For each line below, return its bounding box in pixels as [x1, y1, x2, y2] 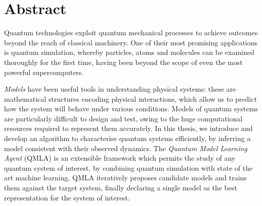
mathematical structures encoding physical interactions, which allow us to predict [4, 93, 257, 104]
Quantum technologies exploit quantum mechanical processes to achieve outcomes [4, 27, 258, 38]
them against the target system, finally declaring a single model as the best [4, 182, 237, 193]
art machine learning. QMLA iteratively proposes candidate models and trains [4, 172, 247, 183]
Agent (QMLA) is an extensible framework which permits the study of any [4, 153, 236, 163]
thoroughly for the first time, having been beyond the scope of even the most [4, 56, 243, 67]
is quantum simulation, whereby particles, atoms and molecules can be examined [4, 47, 254, 57]
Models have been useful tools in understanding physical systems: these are [4, 84, 236, 94]
